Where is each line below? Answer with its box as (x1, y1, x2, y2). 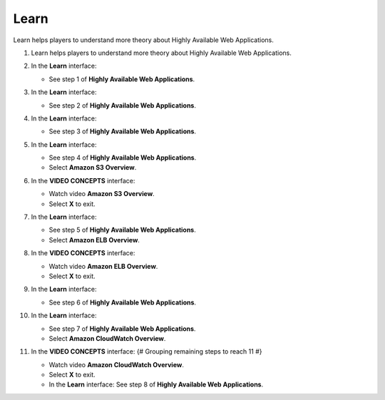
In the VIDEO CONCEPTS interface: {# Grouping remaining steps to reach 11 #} (31, 347, 262, 356)
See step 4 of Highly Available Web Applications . (48, 153, 197, 162)
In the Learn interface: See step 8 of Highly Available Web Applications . (48, 380, 264, 389)
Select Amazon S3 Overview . (48, 163, 137, 172)
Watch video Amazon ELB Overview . (48, 262, 158, 270)
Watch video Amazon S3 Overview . (48, 190, 155, 198)
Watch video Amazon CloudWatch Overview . (48, 360, 185, 369)
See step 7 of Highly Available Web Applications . (48, 324, 196, 333)
